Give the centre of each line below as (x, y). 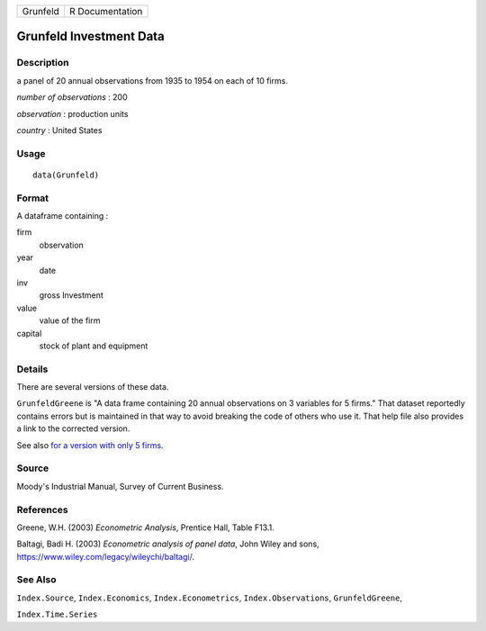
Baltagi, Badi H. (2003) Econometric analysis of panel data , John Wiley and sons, (168, 544)
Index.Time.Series (57, 615)
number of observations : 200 (72, 97)
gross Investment (71, 295)
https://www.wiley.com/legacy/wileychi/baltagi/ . (106, 556)
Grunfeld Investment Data (91, 36)
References (42, 509)
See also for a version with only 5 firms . (90, 445)
